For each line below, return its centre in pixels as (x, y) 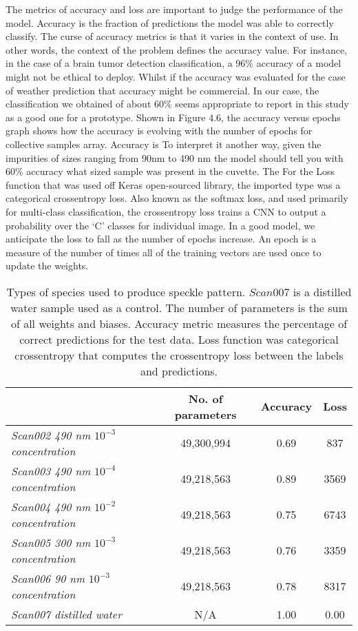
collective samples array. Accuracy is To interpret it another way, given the (164, 144)
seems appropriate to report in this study (262, 104)
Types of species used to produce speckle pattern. (126, 291)
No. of (206, 398)
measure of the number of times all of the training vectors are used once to (164, 252)
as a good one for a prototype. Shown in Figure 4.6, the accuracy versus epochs (173, 117)
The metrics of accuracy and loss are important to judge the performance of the (174, 9)
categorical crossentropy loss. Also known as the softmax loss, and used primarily (177, 198)
